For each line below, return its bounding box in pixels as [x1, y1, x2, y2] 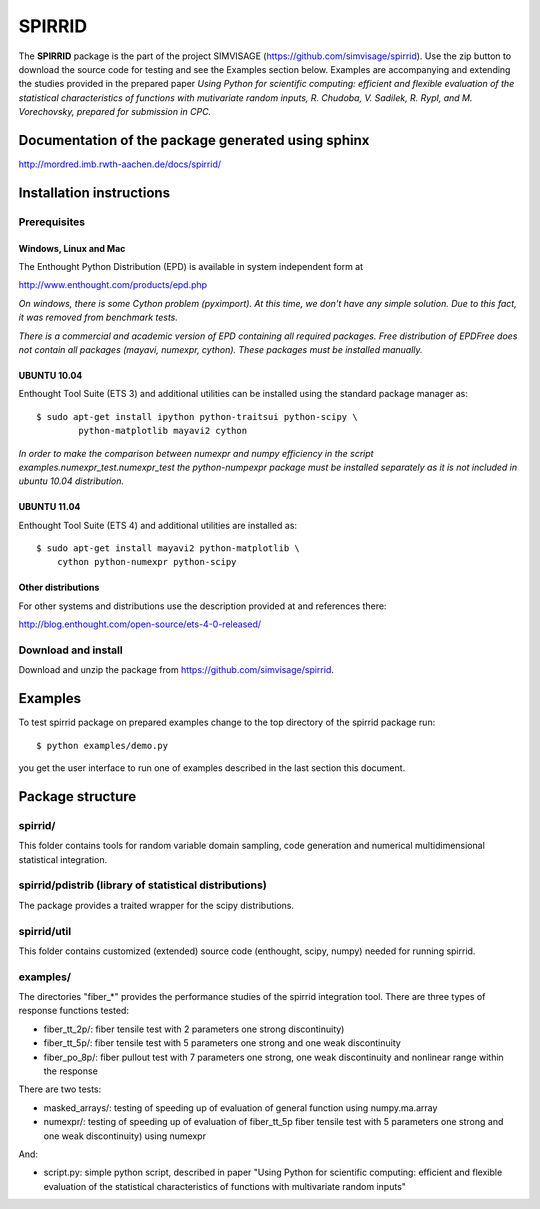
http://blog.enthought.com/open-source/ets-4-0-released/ [18, 618, 262, 630]
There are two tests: [18, 1083, 102, 1095]
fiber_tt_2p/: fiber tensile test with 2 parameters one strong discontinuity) [43, 1023, 345, 1035]
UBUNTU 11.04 [18, 501, 81, 513]
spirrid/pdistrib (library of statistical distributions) [18, 878, 267, 892]
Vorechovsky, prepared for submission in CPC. [18, 106, 212, 118]
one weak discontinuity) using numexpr [43, 1130, 207, 1142]
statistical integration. [18, 853, 108, 865]
